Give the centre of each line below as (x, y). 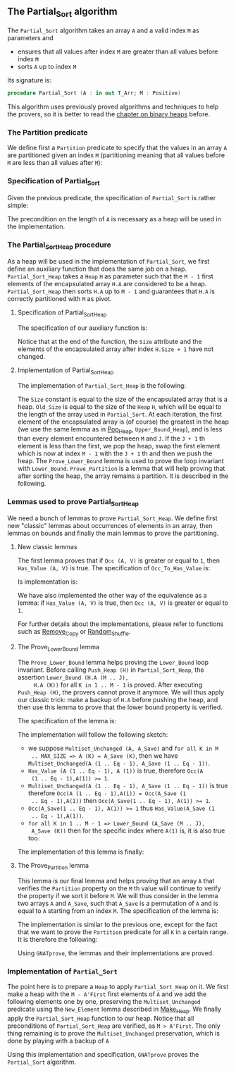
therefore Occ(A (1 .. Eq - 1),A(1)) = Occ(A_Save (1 (107, 793)
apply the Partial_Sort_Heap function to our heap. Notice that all (101, 1018)
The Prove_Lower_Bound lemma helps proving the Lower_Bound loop (113, 662)
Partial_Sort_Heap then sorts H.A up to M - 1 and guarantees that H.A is (111, 291)
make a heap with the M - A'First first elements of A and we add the (107, 994)
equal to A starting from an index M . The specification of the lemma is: (118, 910)
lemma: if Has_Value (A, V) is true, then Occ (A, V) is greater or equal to (123, 603)
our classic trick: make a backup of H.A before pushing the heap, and (118, 699)
